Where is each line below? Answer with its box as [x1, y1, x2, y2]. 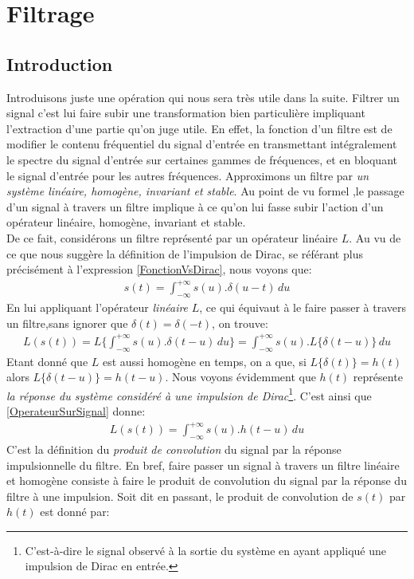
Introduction [6, 51, 113, 76]
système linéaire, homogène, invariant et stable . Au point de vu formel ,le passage [6, 183, 404, 199]
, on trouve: [212, 314, 268, 331]
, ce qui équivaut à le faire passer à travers [199, 299, 407, 316]
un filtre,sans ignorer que [6, 314, 128, 331]
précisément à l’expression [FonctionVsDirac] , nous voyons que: [6, 261, 312, 278]
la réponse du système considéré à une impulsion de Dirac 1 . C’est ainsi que [6, 384, 372, 404]
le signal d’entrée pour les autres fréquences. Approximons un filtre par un [6, 167, 369, 183]
